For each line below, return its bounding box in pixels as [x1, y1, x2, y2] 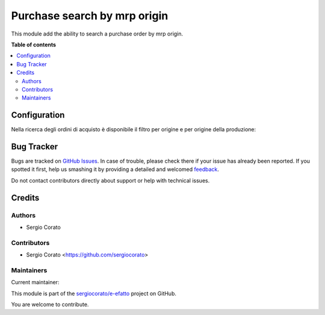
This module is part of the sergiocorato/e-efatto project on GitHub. [11, 290, 177, 297]
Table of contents [11, 41, 57, 48]
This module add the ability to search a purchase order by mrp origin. [11, 30, 184, 37]
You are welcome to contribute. [11, 301, 89, 308]
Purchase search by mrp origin [11, 9, 169, 22]
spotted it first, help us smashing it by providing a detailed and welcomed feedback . [11, 166, 220, 173]
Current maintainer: [11, 279, 60, 286]
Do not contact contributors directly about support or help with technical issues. [11, 176, 210, 184]
